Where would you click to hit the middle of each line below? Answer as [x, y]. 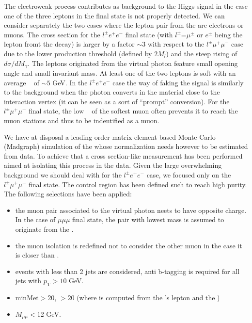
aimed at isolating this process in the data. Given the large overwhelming [113, 165]
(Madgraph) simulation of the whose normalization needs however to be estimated [126, 146]
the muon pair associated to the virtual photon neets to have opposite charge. [131, 210]
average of [22, 82]
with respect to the [176, 44]
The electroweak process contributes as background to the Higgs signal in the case [126, 6]
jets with [28, 281]
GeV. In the [70, 82]
